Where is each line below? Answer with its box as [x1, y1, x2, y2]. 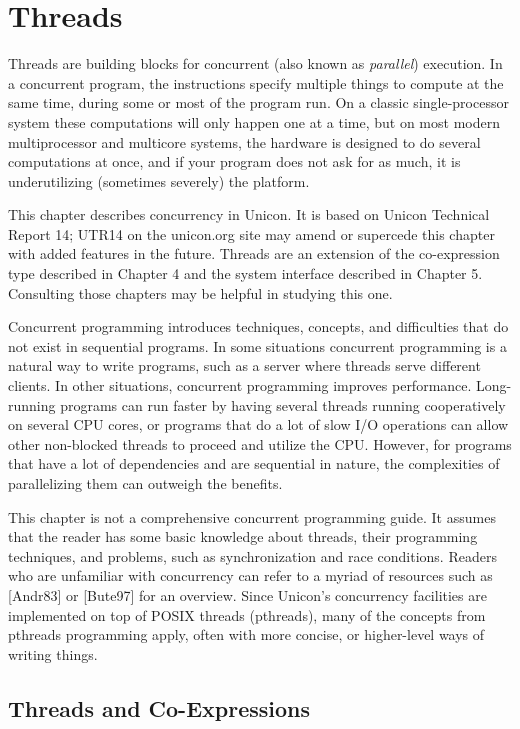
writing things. [8, 643, 98, 664]
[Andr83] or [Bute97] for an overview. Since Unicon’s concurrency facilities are [8, 584, 487, 605]
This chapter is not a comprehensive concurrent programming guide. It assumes [8, 506, 496, 527]
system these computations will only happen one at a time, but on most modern [8, 111, 500, 132]
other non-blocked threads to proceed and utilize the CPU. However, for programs [8, 433, 512, 454]
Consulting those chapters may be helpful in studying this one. [8, 282, 393, 303]
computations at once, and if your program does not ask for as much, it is [8, 151, 461, 172]
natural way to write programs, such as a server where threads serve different [8, 355, 481, 376]
